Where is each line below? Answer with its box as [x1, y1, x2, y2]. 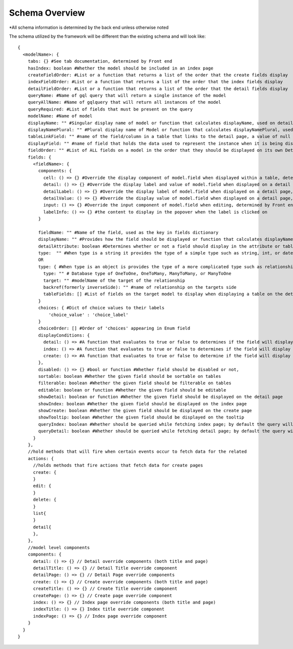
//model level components [27, 545, 90, 550]
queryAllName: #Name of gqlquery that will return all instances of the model [27, 99, 221, 105]
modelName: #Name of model [27, 113, 93, 119]
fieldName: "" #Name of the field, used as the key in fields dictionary [38, 230, 219, 235]
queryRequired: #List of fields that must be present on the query [27, 106, 193, 112]
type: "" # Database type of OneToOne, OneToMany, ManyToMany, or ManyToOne [43, 271, 231, 277]
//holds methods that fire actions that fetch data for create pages [33, 463, 203, 468]
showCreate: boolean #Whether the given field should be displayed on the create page [38, 408, 252, 414]
